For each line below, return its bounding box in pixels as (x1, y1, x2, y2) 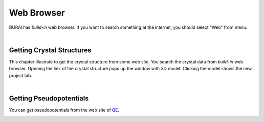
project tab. (9, 72, 33, 78)
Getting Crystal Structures (9, 46, 91, 54)
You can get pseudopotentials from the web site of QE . (9, 107, 119, 113)
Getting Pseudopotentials (9, 94, 89, 102)
